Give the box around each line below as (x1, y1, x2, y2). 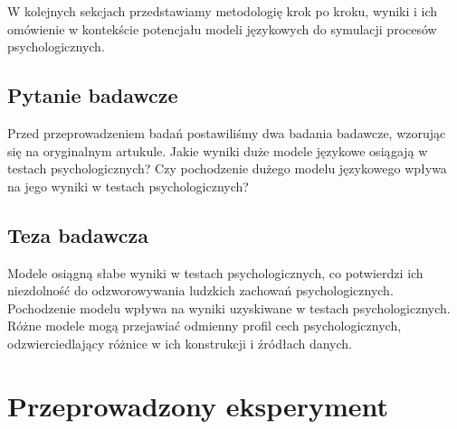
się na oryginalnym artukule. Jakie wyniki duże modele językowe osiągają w (7, 141, 428, 160)
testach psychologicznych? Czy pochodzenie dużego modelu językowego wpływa (7, 159, 447, 178)
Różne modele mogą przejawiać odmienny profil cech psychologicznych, (7, 316, 402, 335)
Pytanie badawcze (7, 81, 178, 109)
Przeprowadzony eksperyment (7, 387, 389, 424)
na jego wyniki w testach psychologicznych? (7, 176, 249, 195)
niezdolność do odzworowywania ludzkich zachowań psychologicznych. (7, 281, 394, 300)
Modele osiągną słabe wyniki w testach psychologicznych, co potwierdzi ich (7, 263, 424, 282)
